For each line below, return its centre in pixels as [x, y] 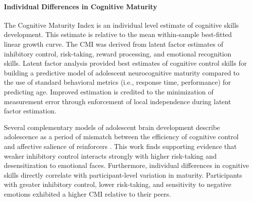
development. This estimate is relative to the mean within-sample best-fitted [118, 34]
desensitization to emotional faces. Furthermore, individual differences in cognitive [126, 165]
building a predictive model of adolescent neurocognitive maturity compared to [122, 72]
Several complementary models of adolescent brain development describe [112, 127]
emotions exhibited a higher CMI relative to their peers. [88, 193]
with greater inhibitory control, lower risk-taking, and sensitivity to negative [118, 184]
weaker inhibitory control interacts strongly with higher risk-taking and [110, 156]
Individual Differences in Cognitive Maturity [81, 6]
